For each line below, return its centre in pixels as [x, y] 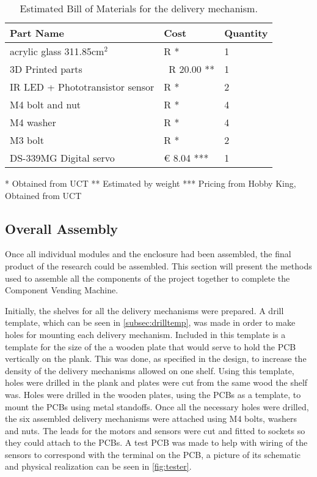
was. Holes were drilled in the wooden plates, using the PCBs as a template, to [153, 394]
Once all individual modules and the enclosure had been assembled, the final [148, 254]
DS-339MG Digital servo [62, 158]
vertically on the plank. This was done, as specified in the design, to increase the [156, 359]
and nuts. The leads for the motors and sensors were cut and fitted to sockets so [155, 430]
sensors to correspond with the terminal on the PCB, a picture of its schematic [153, 454]
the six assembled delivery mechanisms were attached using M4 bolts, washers [151, 419]
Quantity [246, 33]
